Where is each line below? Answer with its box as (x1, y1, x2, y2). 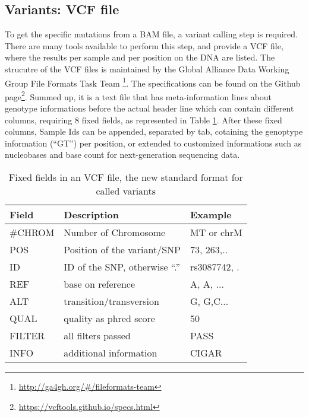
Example (190, 208, 232, 222)
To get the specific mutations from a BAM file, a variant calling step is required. (5, 28, 298, 40)
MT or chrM (190, 225, 242, 240)
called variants (96, 184, 156, 198)
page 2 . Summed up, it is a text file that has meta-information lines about (5, 88, 272, 103)
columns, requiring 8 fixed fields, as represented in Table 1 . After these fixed (5, 113, 282, 126)
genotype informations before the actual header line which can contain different (5, 102, 294, 114)
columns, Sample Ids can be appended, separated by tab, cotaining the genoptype (5, 125, 303, 138)
